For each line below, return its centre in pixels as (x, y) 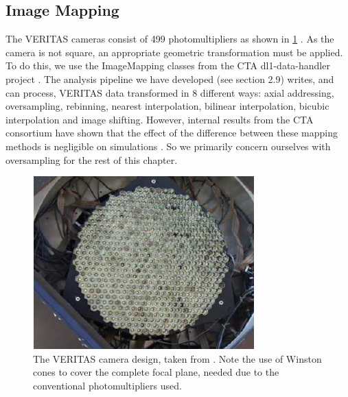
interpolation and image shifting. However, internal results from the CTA (160, 119)
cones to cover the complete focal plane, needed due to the (156, 372)
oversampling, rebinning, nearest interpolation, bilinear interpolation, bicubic (167, 106)
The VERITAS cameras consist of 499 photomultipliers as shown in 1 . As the (170, 39)
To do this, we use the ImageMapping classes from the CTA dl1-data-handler (168, 65)
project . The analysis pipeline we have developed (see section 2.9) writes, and (170, 79)
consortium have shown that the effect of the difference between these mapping (172, 133)
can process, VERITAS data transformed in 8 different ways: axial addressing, (170, 92)
